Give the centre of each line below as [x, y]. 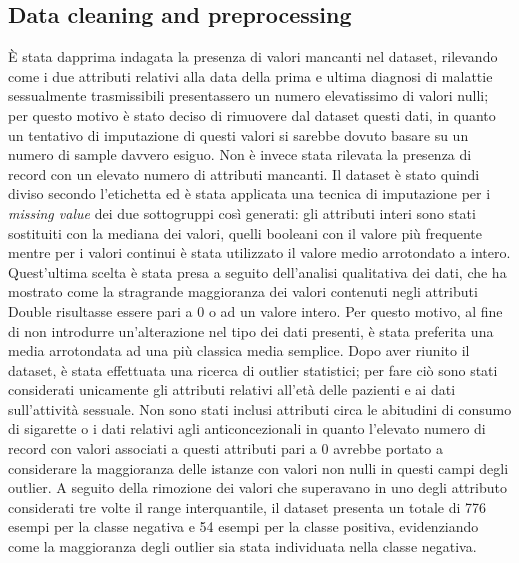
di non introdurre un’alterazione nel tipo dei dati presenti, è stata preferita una [251, 330]
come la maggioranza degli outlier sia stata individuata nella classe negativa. [242, 546]
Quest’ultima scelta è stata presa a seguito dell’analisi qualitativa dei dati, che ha [257, 271]
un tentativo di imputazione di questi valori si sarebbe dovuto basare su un [238, 134]
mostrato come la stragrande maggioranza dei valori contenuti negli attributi [243, 291]
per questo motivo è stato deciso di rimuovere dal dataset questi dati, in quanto [252, 114]
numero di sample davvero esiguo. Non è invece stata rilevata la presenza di [240, 154]
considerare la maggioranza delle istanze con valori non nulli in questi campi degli [258, 467]
